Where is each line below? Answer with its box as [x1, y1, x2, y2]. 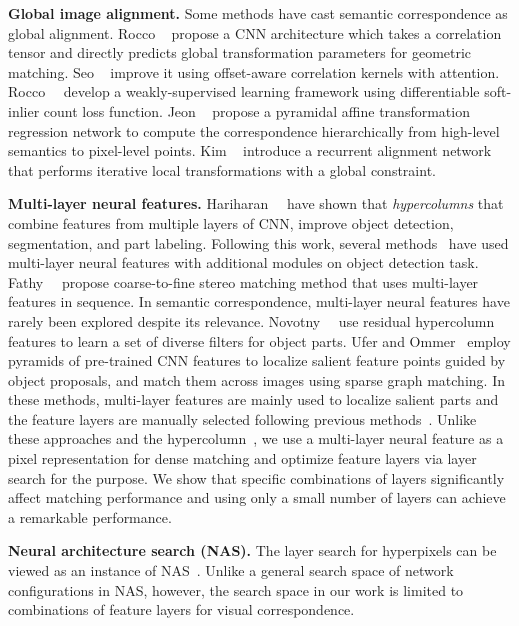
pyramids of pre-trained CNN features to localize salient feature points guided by [8, 350, 506, 371]
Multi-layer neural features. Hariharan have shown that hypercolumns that [8, 193, 504, 214]
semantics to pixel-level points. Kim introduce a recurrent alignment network [8, 140, 492, 161]
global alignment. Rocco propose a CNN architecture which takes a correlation [8, 22, 502, 43]
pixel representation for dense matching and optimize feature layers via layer [8, 448, 477, 469]
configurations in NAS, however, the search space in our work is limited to [8, 579, 464, 600]
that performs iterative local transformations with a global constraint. [8, 159, 436, 180]
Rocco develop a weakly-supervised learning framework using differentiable [8, 81, 480, 102]
